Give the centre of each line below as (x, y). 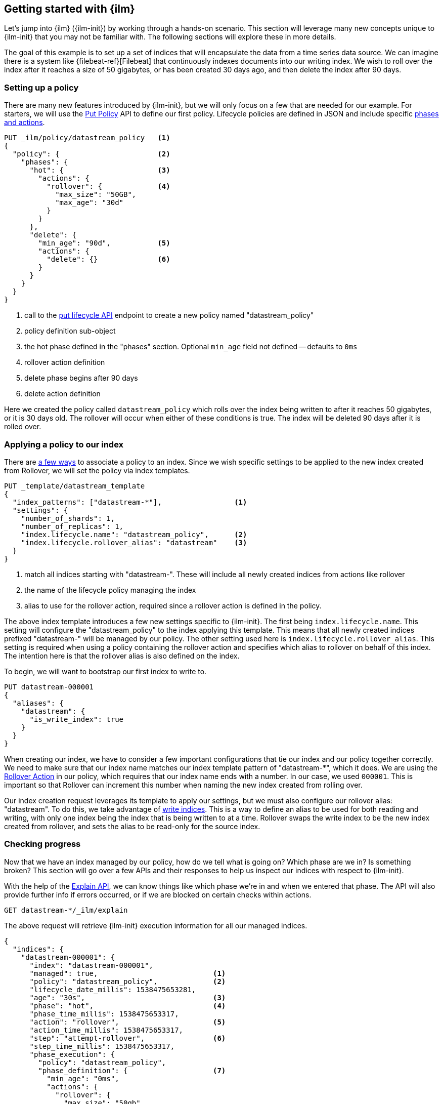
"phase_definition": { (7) (132, 1070)
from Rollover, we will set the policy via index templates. (97, 470)
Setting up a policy (41, 87)
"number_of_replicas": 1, (72, 526)
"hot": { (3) (100, 170)
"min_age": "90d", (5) (104, 243)
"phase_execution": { (72, 1054)
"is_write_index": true (77, 719)
